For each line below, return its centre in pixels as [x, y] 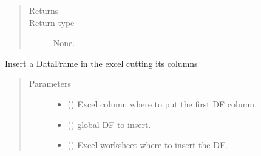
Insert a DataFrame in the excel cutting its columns [101, 63]
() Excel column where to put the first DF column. [162, 103]
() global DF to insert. [109, 124]
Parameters [50, 83]
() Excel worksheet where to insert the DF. [147, 145]
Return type [52, 22]
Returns [44, 10]
